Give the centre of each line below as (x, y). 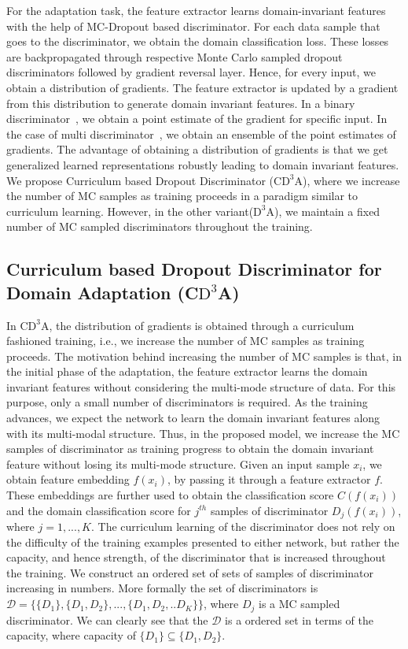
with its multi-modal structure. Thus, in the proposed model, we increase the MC (203, 433)
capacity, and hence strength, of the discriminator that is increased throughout (196, 557)
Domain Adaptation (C (103, 292)
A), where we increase (347, 180)
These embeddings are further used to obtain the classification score (170, 495)
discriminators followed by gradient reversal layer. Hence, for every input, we (191, 72)
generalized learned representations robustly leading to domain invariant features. (203, 164)
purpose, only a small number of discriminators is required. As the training (187, 402)
